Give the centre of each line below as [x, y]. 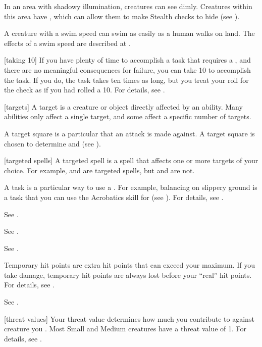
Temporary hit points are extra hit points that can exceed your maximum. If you [129, 265]
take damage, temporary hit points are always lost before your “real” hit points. [128, 275]
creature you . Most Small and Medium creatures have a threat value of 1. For [125, 329]
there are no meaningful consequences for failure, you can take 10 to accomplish [127, 69]
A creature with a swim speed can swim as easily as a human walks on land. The [129, 33]
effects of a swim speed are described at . [67, 43]
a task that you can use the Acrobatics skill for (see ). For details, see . [114, 197]
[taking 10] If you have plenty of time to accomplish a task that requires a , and [127, 60]
